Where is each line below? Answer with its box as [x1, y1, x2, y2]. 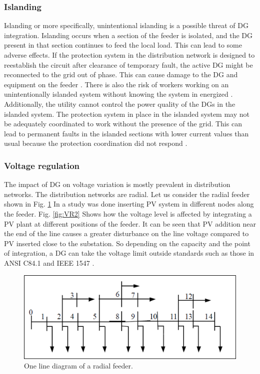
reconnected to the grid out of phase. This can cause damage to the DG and [4, 69, 238, 80]
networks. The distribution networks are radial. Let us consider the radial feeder [4, 189, 250, 199]
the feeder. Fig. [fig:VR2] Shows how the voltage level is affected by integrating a [4, 208, 252, 219]
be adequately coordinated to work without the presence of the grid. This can [4, 118, 242, 129]
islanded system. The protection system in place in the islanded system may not [4, 108, 249, 119]
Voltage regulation [4, 159, 80, 171]
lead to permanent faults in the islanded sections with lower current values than [4, 128, 249, 138]
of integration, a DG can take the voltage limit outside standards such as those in [4, 248, 254, 258]
